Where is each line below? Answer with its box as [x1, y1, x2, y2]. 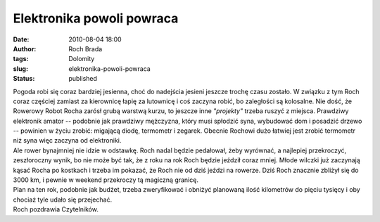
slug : [13, 64, 28, 73]
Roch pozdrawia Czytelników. [13, 205, 99, 214]
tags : [13, 55, 29, 63]
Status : [13, 74, 35, 83]
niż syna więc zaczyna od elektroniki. [13, 136, 122, 145]
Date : [13, 35, 30, 44]
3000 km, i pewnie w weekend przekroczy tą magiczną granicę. [13, 176, 198, 184]
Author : [13, 44, 37, 53]
